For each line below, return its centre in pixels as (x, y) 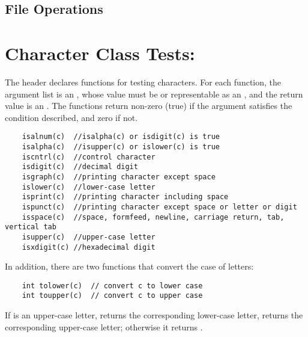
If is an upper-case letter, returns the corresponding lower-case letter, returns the (154, 315)
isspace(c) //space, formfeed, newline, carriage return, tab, (153, 217)
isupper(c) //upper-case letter (89, 237)
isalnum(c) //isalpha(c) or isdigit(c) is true (121, 137)
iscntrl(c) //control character (89, 157)
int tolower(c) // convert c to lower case (112, 286)
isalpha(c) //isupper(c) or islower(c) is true (121, 147)
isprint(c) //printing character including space (125, 197)
